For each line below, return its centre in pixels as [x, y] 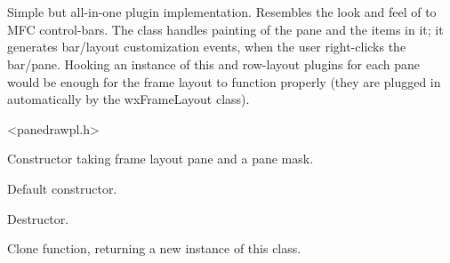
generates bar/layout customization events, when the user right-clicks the [207, 47]
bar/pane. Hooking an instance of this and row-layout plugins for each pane [213, 64]
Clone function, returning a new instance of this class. [154, 248]
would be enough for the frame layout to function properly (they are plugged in [224, 81]
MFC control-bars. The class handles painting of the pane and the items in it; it [225, 29]
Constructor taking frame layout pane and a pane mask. [161, 159]
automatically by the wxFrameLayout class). [129, 99]
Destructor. [38, 218]
